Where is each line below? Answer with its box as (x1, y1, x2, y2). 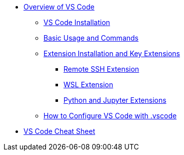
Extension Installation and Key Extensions (43, 49, 180, 58)
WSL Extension (63, 80, 113, 89)
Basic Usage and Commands (43, 34, 138, 42)
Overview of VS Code (23, 3, 94, 11)
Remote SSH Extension (63, 65, 139, 73)
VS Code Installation (43, 18, 110, 27)
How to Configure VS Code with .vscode (43, 111, 177, 120)
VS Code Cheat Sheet (23, 127, 95, 135)
